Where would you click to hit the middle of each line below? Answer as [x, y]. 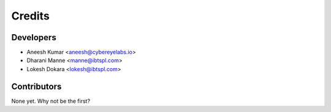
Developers [34, 37]
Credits [31, 16]
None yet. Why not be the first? [51, 101]
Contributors [36, 86]
